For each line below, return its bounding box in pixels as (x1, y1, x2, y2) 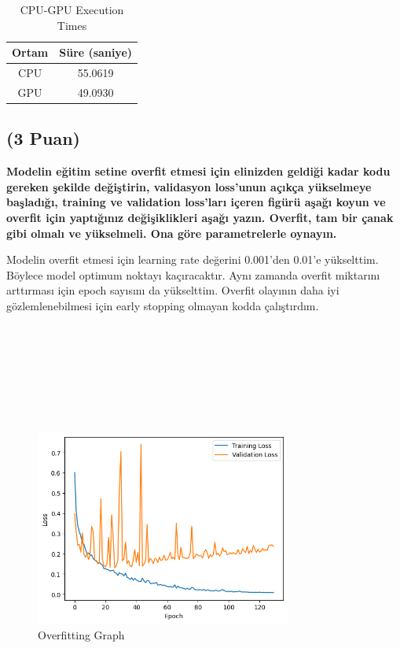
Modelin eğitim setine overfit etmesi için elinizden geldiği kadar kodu (6, 163, 391, 180)
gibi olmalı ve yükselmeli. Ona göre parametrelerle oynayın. (6, 224, 337, 241)
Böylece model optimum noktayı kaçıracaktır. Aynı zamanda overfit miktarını (6, 266, 380, 283)
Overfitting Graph (38, 626, 125, 642)
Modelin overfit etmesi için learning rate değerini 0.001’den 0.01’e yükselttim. (6, 251, 379, 268)
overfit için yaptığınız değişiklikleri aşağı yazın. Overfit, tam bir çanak (6, 209, 394, 225)
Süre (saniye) (59, 44, 133, 61)
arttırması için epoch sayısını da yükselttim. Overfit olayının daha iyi (6, 282, 339, 298)
